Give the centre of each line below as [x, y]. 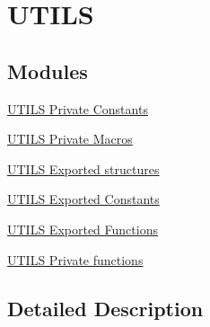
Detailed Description [105, 308]
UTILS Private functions [75, 259]
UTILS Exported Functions [83, 229]
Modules [48, 71]
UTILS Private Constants [78, 108]
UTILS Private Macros [70, 139]
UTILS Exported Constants [83, 199]
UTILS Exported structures [83, 168]
